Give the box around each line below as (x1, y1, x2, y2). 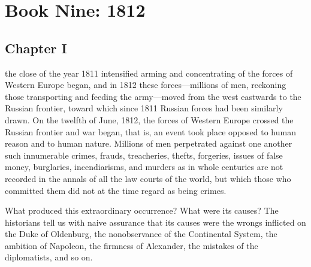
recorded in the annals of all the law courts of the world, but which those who (5, 172, 291, 184)
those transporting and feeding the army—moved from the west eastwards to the (5, 90, 301, 102)
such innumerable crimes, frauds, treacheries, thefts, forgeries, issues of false (5, 148, 283, 161)
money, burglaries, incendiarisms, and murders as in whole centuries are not (5, 160, 283, 173)
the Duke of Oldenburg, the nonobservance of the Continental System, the (5, 227, 277, 240)
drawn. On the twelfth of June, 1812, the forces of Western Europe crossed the (5, 113, 294, 126)
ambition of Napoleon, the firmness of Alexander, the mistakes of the (5, 239, 258, 251)
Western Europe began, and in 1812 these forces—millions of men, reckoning (5, 78, 286, 91)
